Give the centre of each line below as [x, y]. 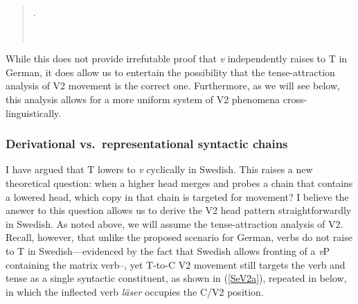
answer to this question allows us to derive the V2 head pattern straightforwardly [179, 210]
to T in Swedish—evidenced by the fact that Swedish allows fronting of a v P [168, 250]
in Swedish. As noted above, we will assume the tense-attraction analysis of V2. [174, 223]
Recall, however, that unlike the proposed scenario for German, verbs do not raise [179, 237]
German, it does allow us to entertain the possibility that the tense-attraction [170, 72]
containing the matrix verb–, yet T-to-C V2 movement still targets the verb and [176, 264]
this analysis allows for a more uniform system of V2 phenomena [143, 99]
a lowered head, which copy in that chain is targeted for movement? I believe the [177, 196]
